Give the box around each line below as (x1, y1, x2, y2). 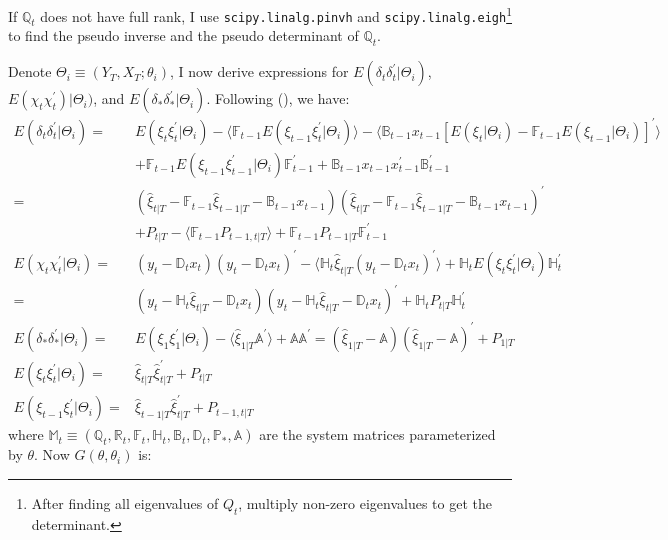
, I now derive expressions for (170, 61, 349, 82)
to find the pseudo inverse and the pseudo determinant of (8, 25, 359, 46)
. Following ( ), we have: (206, 88, 350, 109)
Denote (8, 61, 52, 82)
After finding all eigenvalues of (31, 493, 219, 514)
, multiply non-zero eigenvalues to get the (238, 493, 492, 514)
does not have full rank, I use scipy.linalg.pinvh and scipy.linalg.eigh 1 (40, 3, 513, 26)
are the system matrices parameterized (259, 424, 496, 445)
